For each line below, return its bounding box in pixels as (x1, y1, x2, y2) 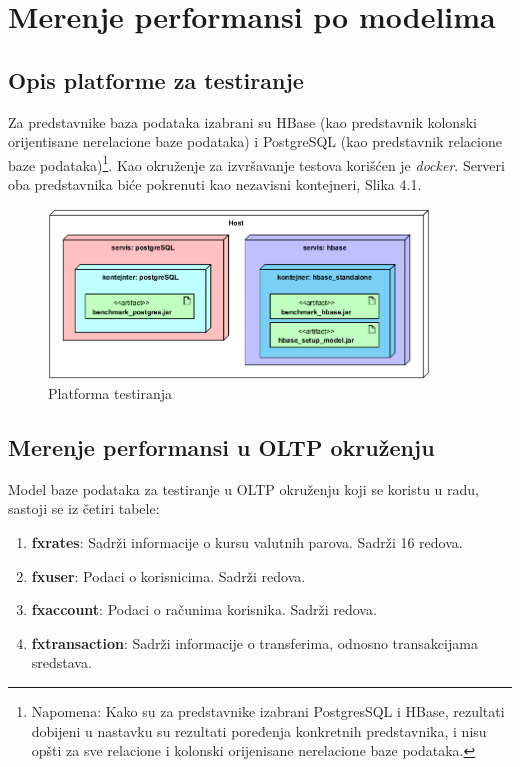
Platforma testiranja (48, 382, 173, 403)
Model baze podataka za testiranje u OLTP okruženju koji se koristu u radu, (8, 478, 479, 499)
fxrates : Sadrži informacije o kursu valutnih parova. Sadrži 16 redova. (31, 531, 463, 552)
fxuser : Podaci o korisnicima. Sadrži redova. (31, 565, 306, 586)
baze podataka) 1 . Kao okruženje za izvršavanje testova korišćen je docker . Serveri (8, 151, 505, 175)
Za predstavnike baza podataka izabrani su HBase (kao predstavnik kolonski (8, 111, 477, 132)
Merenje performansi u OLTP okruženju (8, 431, 435, 462)
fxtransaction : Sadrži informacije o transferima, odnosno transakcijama (31, 632, 478, 653)
